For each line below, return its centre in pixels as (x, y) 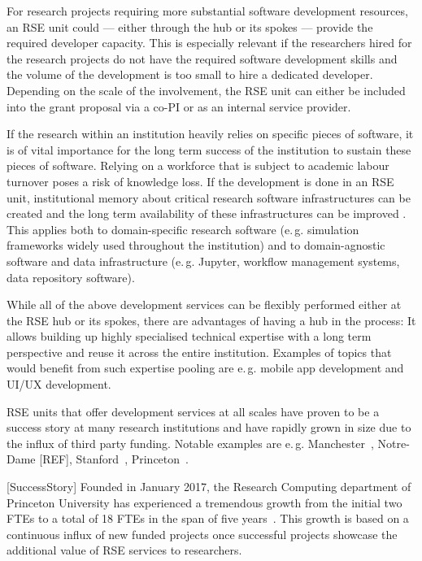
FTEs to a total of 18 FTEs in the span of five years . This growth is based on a (208, 518)
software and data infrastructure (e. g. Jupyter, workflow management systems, (203, 261)
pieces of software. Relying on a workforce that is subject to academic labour (198, 165)
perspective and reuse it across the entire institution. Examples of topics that (199, 352)
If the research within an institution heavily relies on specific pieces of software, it (210, 134)
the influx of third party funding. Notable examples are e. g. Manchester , (190, 443)
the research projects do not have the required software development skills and (202, 58)
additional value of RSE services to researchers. (124, 550)
